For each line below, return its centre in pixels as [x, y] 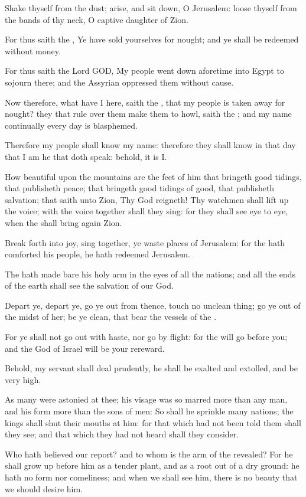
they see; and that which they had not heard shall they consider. [122, 434]
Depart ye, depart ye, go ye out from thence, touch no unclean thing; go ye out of [153, 305]
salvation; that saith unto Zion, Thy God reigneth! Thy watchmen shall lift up [147, 199]
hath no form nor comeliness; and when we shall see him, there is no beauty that [151, 477]
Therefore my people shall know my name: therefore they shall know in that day [150, 145]
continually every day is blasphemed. [71, 125]
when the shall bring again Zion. [64, 222]
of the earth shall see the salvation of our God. [89, 285]
